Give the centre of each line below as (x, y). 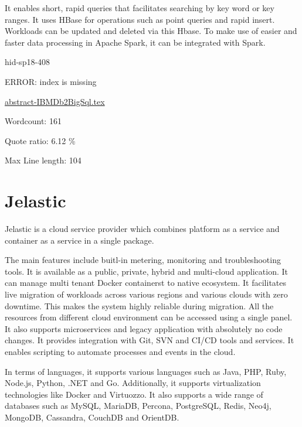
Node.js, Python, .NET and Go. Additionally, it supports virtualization (133, 383)
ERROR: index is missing (51, 81)
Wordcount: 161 (33, 121)
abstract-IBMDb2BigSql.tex (55, 101)
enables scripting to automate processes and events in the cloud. (120, 351)
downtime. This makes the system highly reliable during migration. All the (139, 305)
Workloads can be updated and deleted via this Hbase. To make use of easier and (151, 31)
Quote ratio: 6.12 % (40, 140)
